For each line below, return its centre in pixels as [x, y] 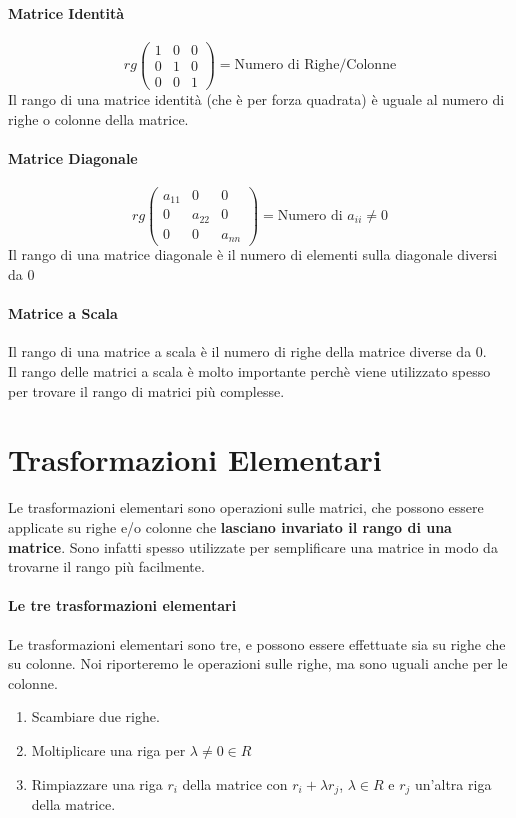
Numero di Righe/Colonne [315, 65]
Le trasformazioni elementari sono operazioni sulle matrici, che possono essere [246, 507]
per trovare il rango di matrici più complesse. [146, 390]
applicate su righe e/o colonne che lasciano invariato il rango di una [230, 526]
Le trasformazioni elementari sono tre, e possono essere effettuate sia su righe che [257, 643]
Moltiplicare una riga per [108, 749]
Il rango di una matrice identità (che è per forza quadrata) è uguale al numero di [256, 98]
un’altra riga [453, 783]
